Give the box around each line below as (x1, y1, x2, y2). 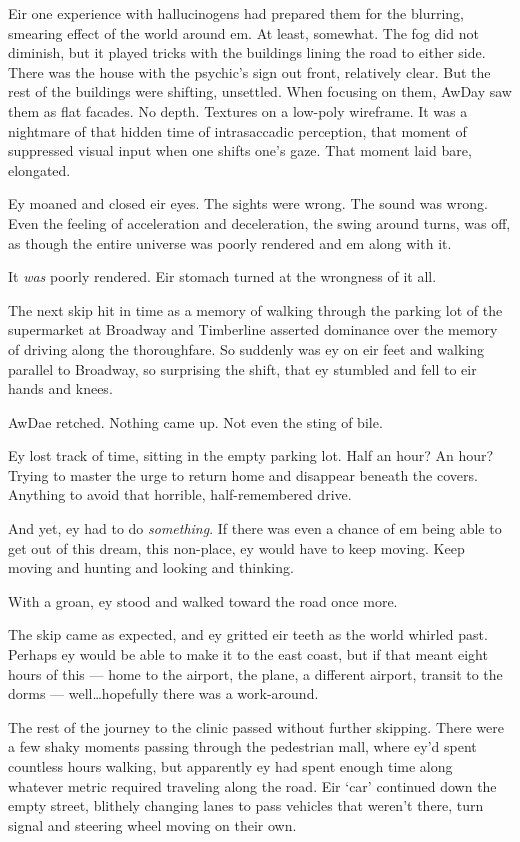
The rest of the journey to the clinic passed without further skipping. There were (8, 716, 504, 737)
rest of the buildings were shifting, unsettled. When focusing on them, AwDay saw (8, 81, 512, 102)
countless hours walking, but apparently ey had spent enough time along (8, 756, 453, 776)
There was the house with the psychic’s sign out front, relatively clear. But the (8, 61, 491, 82)
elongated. (8, 159, 71, 180)
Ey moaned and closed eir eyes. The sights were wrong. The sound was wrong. (8, 193, 488, 214)
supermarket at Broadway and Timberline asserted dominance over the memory (8, 319, 498, 340)
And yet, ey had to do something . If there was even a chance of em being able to (8, 518, 502, 539)
